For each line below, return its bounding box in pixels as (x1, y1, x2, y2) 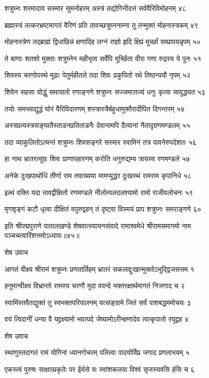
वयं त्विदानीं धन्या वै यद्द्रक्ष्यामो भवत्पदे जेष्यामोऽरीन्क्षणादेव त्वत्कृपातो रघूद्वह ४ (4, 314, 189, 324)
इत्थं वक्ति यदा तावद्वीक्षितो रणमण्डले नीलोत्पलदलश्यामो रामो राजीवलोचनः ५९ (4, 187, 193, 197)
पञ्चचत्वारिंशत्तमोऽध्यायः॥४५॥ (4, 230, 80, 241)
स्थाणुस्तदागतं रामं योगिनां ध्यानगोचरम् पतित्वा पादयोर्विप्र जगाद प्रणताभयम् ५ (4, 347, 190, 358)
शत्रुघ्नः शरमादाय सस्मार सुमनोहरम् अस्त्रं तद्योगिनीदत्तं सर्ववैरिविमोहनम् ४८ (4, 3, 187, 13)
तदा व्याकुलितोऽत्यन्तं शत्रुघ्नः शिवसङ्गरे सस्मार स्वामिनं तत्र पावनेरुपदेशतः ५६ (4, 136, 197, 147)
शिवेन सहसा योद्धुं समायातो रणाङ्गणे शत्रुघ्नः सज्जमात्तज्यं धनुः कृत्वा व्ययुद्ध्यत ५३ (4, 86, 206, 97)
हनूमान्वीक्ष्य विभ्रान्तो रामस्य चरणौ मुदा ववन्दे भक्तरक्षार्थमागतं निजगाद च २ (4, 280, 185, 291)
